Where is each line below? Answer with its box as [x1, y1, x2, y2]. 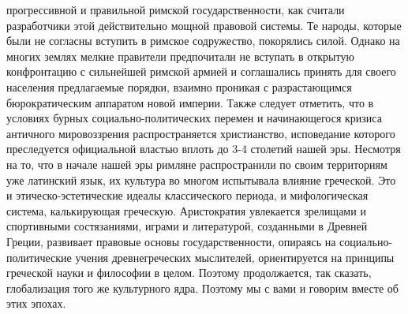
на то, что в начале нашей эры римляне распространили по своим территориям [6, 155, 387, 172]
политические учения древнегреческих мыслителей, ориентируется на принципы [6, 249, 395, 265]
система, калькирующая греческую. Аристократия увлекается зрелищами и [6, 202, 366, 219]
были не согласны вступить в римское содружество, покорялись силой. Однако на [6, 32, 400, 49]
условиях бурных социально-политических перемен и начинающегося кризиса [6, 110, 382, 126]
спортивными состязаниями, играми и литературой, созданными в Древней [6, 218, 368, 234]
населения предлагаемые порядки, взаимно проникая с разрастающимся [6, 78, 352, 95]
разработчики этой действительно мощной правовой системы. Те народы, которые [6, 17, 402, 33]
